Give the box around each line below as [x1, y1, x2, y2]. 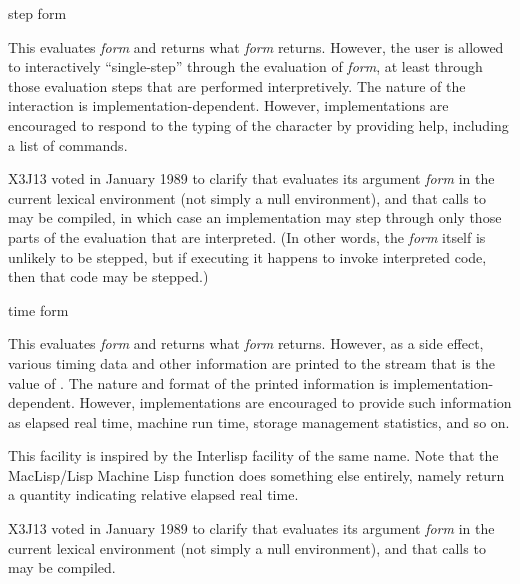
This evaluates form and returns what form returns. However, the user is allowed [8, 36, 504, 57]
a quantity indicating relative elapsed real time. [8, 484, 299, 505]
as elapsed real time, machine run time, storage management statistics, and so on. [8, 411, 510, 432]
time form [8, 299, 69, 320]
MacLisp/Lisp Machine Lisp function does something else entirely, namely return [8, 464, 505, 485]
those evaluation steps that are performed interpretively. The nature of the [8, 75, 466, 96]
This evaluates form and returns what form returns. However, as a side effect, [8, 333, 484, 354]
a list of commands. [8, 134, 128, 155]
